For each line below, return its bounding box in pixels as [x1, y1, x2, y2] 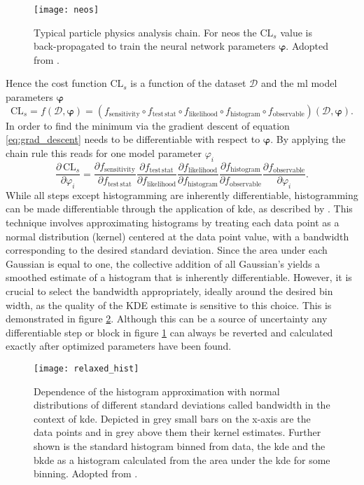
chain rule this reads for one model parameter [6, 145, 202, 160]
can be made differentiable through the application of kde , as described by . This [6, 201, 353, 216]
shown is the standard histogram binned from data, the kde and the [34, 439, 325, 453]
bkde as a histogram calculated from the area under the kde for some [34, 452, 330, 467]
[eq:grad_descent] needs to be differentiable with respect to [6, 132, 260, 146]
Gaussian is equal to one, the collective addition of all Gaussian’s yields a [6, 256, 321, 271]
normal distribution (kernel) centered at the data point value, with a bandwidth [6, 228, 349, 243]
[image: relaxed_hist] [34, 364, 139, 374]
